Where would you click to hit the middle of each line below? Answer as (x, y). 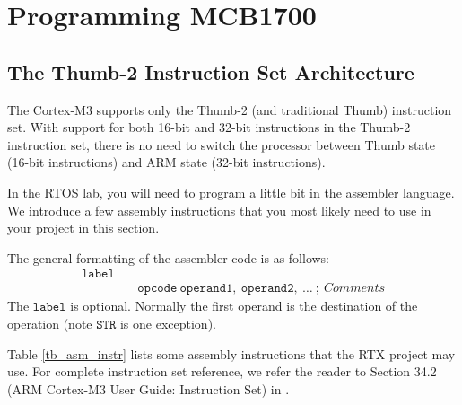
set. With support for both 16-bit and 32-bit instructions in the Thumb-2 (209, 127)
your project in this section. (83, 228)
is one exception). (168, 323)
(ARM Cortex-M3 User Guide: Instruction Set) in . (148, 388)
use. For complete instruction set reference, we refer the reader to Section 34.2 (222, 371)
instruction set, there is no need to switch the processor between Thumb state (222, 144)
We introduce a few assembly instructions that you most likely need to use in (219, 210)
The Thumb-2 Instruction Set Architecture (211, 71)
